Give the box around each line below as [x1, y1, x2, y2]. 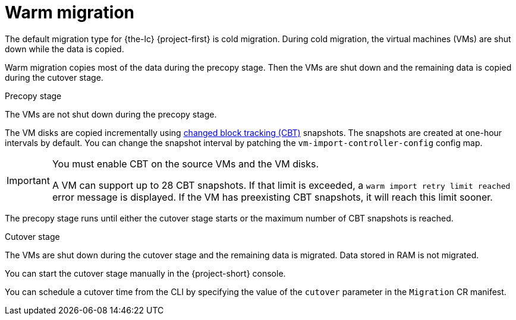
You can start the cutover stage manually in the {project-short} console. [5, 268, 286, 278]
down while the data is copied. [5, 43, 124, 54]
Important [7, 174, 50, 186]
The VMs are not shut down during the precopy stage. [5, 109, 217, 119]
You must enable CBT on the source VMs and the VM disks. [52, 157, 319, 170]
